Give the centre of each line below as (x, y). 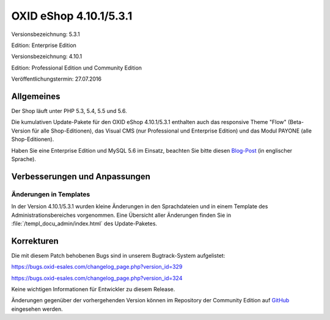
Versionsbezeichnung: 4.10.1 (47, 56)
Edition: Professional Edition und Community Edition (77, 68)
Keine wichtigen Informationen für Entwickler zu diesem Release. (93, 289)
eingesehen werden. (37, 309)
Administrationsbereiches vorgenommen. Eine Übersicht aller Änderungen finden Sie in (121, 215)
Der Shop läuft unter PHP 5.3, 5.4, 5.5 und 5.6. (69, 111)
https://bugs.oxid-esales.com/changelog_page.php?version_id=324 (97, 278)
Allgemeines (36, 96)
